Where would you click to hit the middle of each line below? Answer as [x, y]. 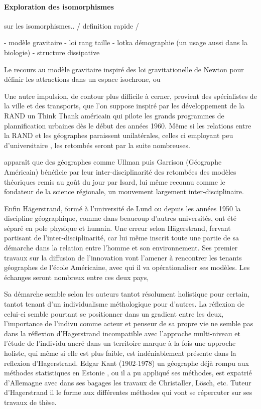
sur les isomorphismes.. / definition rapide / [72, 25]
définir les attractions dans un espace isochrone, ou [82, 79]
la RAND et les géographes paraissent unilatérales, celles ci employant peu [119, 135]
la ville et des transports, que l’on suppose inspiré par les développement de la [124, 106]
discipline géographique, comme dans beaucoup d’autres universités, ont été [120, 218]
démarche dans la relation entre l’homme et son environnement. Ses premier [121, 248]
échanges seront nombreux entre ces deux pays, [77, 277]
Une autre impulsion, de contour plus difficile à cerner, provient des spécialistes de [130, 96]
